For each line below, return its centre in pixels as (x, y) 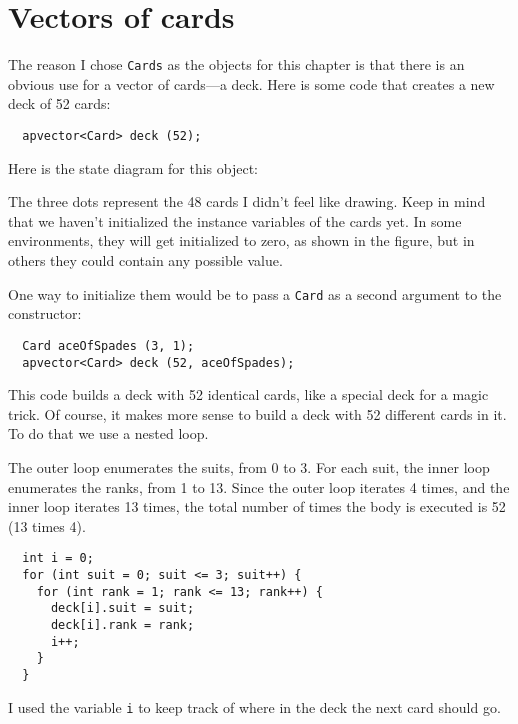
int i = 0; (58, 558)
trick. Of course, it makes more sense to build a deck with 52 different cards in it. (257, 413)
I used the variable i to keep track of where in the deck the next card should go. (254, 706)
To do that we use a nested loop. (108, 433)
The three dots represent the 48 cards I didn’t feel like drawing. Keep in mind (247, 201)
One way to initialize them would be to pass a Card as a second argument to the (255, 293)
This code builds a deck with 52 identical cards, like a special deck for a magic (248, 394)
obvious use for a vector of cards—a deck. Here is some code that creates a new (251, 83)
